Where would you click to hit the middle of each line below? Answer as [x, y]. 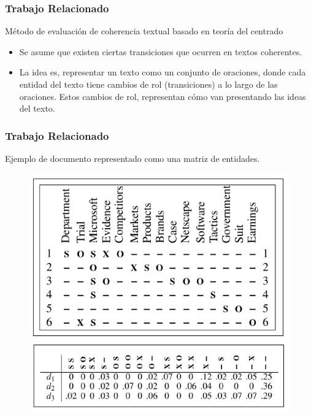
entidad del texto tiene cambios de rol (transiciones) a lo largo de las [148, 84]
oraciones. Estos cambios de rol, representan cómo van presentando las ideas [163, 96]
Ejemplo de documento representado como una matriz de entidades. [132, 158]
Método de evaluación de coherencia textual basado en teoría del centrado [144, 31]
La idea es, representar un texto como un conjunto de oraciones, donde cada [163, 72]
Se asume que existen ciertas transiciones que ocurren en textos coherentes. [161, 51]
